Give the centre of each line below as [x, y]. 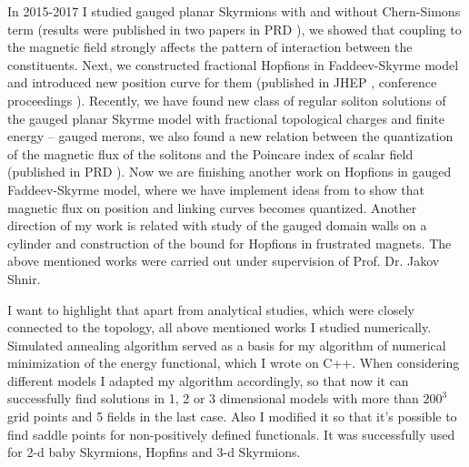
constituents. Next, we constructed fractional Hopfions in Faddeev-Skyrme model [233, 64]
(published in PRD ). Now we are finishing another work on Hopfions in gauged [230, 172]
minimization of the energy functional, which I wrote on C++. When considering [234, 363]
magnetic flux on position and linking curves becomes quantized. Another [212, 207]
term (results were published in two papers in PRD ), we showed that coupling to [234, 29]
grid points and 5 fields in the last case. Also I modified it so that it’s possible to [232, 416]
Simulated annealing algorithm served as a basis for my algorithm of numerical [227, 345]
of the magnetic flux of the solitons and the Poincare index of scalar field [210, 153]
